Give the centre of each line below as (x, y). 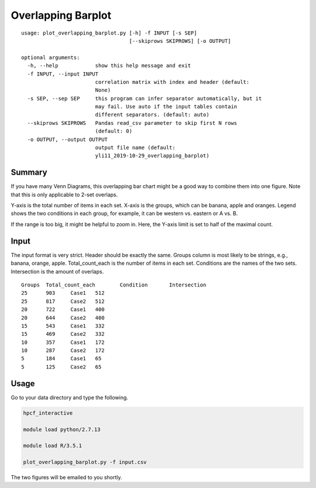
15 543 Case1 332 (63, 326)
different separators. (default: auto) (152, 115)
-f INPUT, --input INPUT (63, 74)
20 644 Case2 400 (63, 318)
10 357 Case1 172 (63, 342)
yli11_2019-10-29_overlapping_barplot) (152, 156)
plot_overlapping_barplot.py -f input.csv (85, 462)
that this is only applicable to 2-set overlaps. (64, 194)
